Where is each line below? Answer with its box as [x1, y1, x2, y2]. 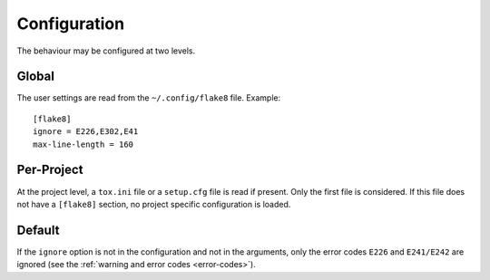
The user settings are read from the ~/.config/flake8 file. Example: [16, 92, 281, 103]
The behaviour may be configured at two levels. [16, 45, 195, 56]
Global [16, 69, 54, 84]
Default [16, 222, 60, 237]
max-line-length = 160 [33, 139, 134, 150]
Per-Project [16, 162, 83, 178]
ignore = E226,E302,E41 [33, 127, 139, 137]
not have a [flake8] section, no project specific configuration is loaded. [16, 198, 291, 209]
